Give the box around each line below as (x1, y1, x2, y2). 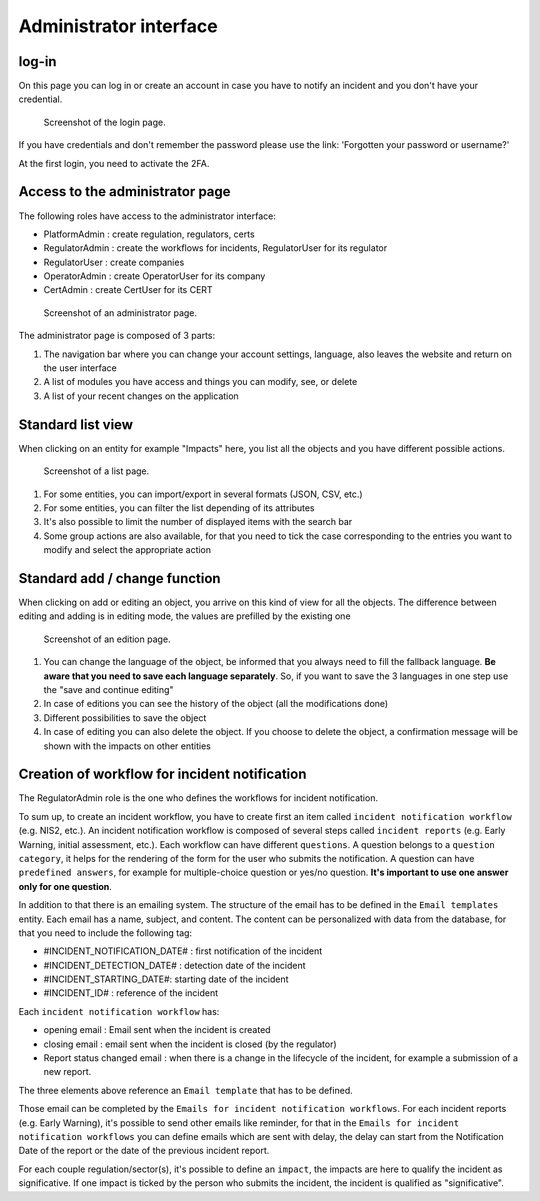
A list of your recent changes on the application (43, 390, 239, 402)
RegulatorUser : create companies (43, 256, 185, 268)
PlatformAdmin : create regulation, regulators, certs (43, 228, 255, 240)
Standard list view (18, 416, 134, 433)
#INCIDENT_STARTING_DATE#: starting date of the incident (43, 973, 289, 985)
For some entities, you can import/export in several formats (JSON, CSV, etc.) (43, 488, 364, 500)
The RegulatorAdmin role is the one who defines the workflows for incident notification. (18, 792, 379, 804)
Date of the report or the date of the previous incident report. (18, 1145, 270, 1157)
